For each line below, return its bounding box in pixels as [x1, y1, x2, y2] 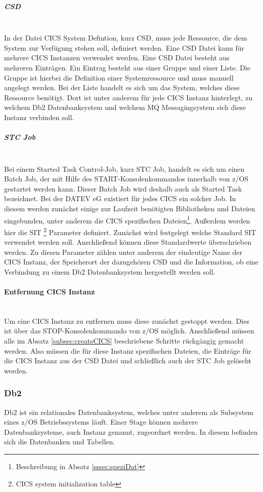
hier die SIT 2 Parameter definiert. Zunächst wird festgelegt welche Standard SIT [4, 225, 256, 237]
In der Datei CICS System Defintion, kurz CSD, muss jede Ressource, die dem [4, 32, 247, 43]
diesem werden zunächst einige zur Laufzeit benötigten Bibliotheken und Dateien [4, 203, 255, 214]
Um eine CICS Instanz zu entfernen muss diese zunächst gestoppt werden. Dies [4, 315, 249, 326]
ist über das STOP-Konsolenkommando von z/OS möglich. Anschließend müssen [4, 325, 254, 336]
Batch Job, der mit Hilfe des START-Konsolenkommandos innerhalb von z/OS [4, 173, 249, 184]
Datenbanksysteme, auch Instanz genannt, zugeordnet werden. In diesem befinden [4, 426, 258, 437]
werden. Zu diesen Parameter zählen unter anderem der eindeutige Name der [4, 246, 243, 257]
